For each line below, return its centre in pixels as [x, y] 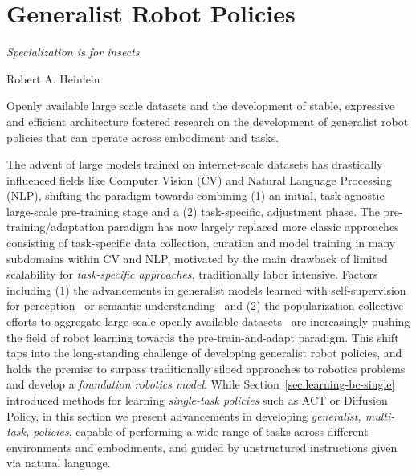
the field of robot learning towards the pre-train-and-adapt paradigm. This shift [203, 337]
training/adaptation [55, 227]
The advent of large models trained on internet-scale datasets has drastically [195, 164]
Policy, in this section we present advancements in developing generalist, [184, 415]
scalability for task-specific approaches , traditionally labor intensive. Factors [192, 274]
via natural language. [59, 463]
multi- [380, 415]
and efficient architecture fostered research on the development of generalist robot [208, 121]
